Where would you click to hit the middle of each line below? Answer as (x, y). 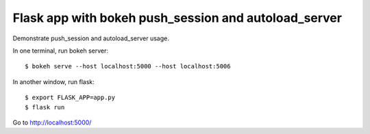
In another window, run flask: (54, 81)
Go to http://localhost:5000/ (52, 122)
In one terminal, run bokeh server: (61, 51)
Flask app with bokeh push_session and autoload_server (177, 18)
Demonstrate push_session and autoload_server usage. (91, 38)
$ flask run (45, 107)
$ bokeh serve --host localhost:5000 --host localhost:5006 (128, 66)
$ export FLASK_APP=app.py (70, 98)
